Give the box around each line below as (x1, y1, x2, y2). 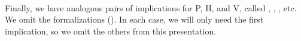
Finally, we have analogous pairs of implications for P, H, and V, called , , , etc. (5, 1, 297, 14)
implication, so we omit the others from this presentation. (5, 24, 217, 37)
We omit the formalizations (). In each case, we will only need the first (5, 13, 264, 26)
